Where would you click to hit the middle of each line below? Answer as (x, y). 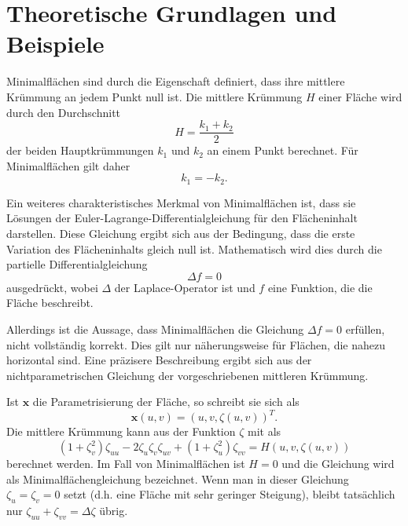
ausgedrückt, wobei (52, 287)
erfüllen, (365, 329)
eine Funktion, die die (320, 287)
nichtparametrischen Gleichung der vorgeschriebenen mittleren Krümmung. (187, 375)
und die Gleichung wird (338, 464)
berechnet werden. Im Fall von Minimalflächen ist (126, 464)
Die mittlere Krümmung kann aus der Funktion (121, 431)
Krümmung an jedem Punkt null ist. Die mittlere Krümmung (154, 96)
